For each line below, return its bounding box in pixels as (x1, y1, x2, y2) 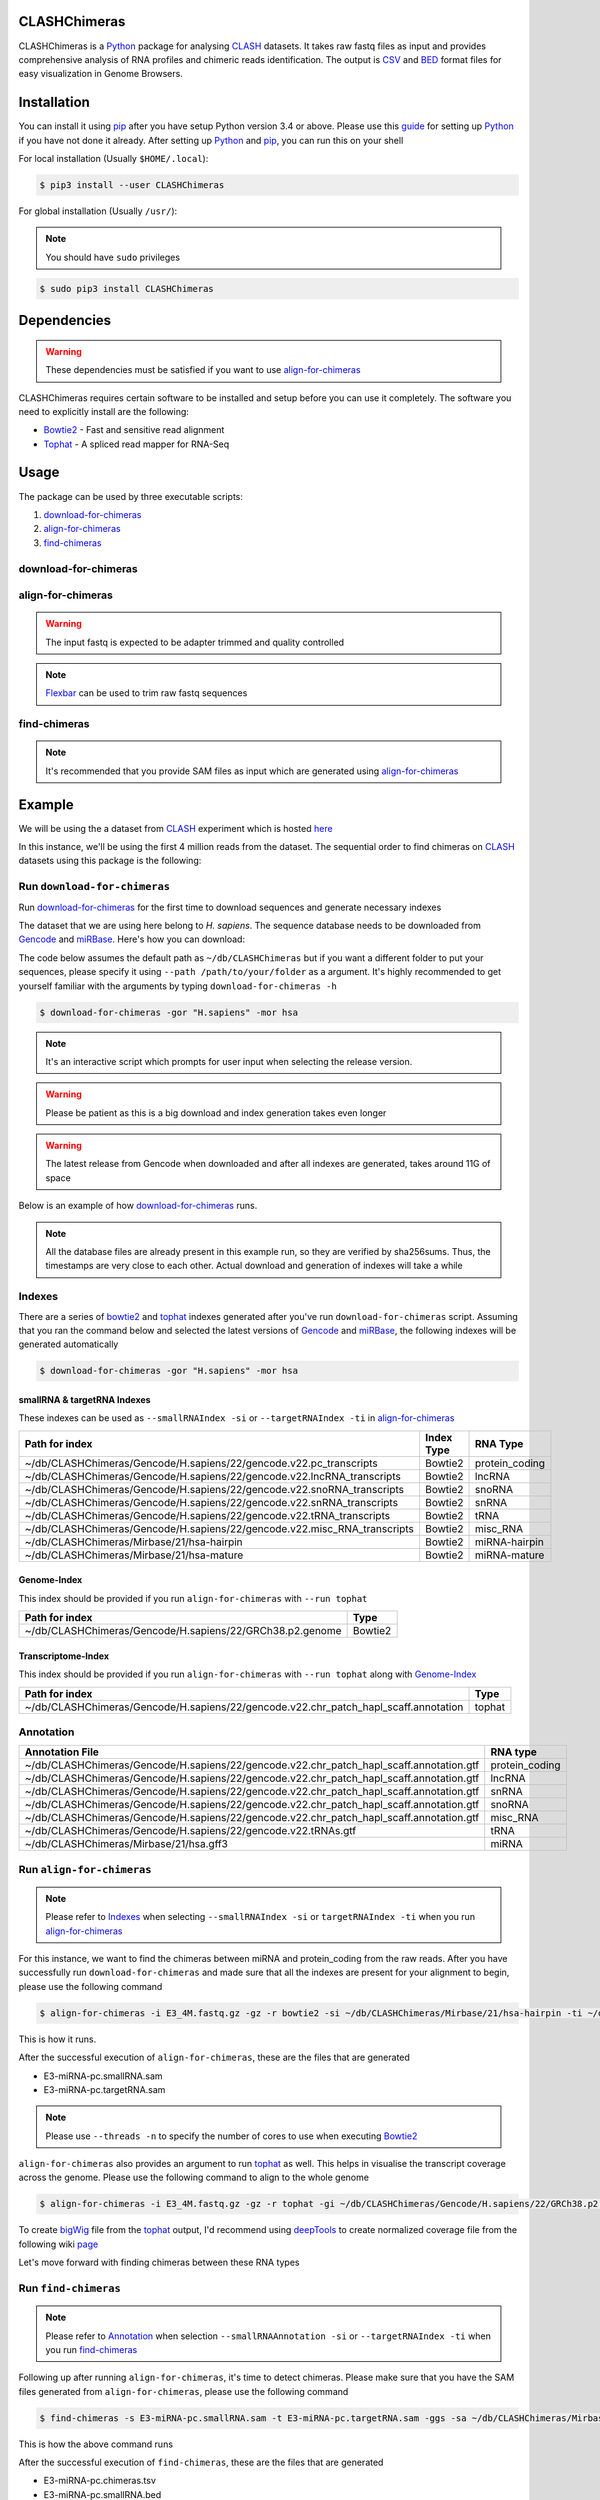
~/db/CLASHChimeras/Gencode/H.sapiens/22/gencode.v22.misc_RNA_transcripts (24, 1521, 415, 1535)
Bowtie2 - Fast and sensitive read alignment (43, 424, 225, 436)
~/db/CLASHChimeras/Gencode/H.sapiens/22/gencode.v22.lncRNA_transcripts (24, 1469, 402, 1483)
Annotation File (24, 1745, 99, 1759)
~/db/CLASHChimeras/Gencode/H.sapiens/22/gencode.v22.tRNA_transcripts (24, 1508, 390, 1522)
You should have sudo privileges (45, 251, 180, 263)
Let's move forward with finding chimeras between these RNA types (18, 2256, 300, 2269)
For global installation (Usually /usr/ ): (18, 205, 178, 217)
